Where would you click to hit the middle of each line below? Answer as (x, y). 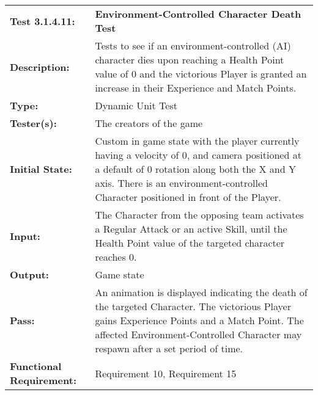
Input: (25, 236)
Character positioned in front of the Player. (188, 197)
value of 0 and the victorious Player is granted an (201, 74)
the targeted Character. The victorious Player (193, 306)
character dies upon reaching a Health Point (190, 60)
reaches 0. (116, 257)
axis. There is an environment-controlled (181, 183)
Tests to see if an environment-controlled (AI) (193, 45)
